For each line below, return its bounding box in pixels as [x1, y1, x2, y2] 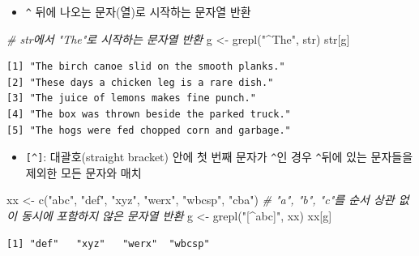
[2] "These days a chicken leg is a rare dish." [6, 76, 274, 88]
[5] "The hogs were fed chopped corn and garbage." [6, 124, 291, 136]
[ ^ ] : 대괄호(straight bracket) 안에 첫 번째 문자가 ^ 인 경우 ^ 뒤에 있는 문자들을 [25, 148, 413, 165]
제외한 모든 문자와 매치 [25, 164, 142, 181]
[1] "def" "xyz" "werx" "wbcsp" [6, 237, 210, 250]
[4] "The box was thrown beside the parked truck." [6, 109, 291, 121]
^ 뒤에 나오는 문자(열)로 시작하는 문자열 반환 [25, 3, 251, 19]
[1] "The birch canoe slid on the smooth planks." [6, 61, 285, 73]
